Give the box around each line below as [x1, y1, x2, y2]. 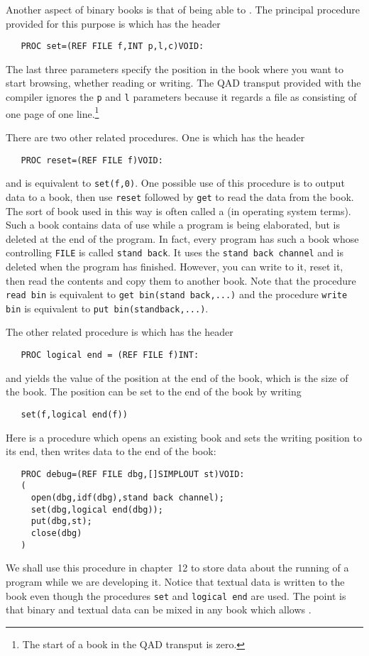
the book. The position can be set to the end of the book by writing [6, 384, 302, 399]
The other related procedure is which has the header [6, 324, 233, 339]
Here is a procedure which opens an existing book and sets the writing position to [6, 430, 362, 444]
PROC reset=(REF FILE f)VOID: [21, 155, 163, 165]
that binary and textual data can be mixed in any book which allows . [6, 602, 312, 617]
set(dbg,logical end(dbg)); [31, 504, 163, 515]
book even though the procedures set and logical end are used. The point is [6, 588, 346, 603]
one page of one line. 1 [6, 104, 99, 121]
